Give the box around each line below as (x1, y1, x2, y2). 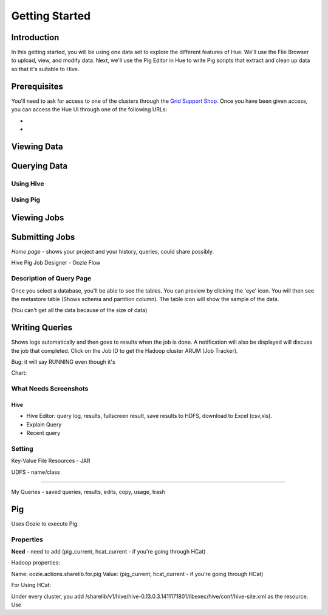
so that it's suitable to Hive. (11, 65, 80, 72)
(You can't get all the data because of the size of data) (11, 307, 148, 314)
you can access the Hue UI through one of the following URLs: (11, 106, 168, 113)
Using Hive (11, 179, 44, 188)
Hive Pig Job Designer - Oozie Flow (11, 259, 101, 266)
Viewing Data (11, 141, 63, 151)
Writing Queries (11, 322, 73, 333)
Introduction (11, 32, 60, 43)
